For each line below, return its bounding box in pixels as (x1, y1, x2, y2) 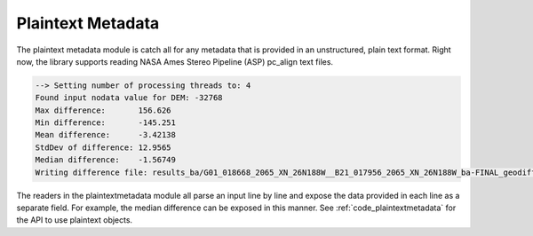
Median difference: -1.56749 (35, 155, 177, 165)
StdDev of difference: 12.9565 (35, 142, 172, 153)
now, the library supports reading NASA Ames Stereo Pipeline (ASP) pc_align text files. (16, 56, 333, 67)
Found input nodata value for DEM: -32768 (35, 93, 223, 103)
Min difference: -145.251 (35, 118, 177, 128)
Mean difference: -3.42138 (35, 130, 177, 140)
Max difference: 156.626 (35, 105, 172, 115)
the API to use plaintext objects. (16, 215, 133, 225)
